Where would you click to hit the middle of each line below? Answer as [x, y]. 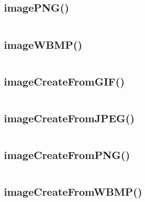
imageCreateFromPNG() [67, 155]
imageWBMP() [43, 44]
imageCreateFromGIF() [64, 81]
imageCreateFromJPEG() [69, 118]
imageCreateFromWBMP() [73, 192]
